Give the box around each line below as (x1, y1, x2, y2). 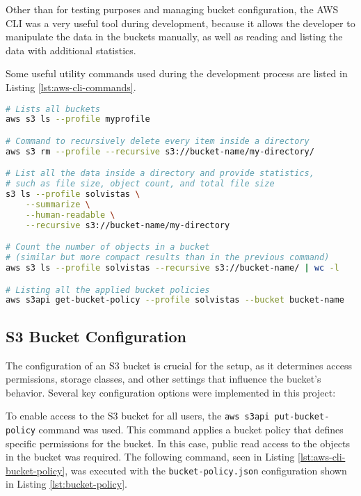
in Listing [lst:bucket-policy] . (6, 477, 128, 491)
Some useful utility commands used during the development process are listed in (6, 66, 348, 81)
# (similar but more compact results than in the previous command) (6, 253, 330, 263)
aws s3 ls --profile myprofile (6, 114, 150, 125)
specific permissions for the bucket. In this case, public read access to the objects (6, 435, 351, 450)
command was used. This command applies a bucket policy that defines (38, 422, 344, 436)
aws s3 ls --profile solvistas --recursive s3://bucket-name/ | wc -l (6, 263, 339, 273)
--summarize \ (25, 200, 90, 209)
